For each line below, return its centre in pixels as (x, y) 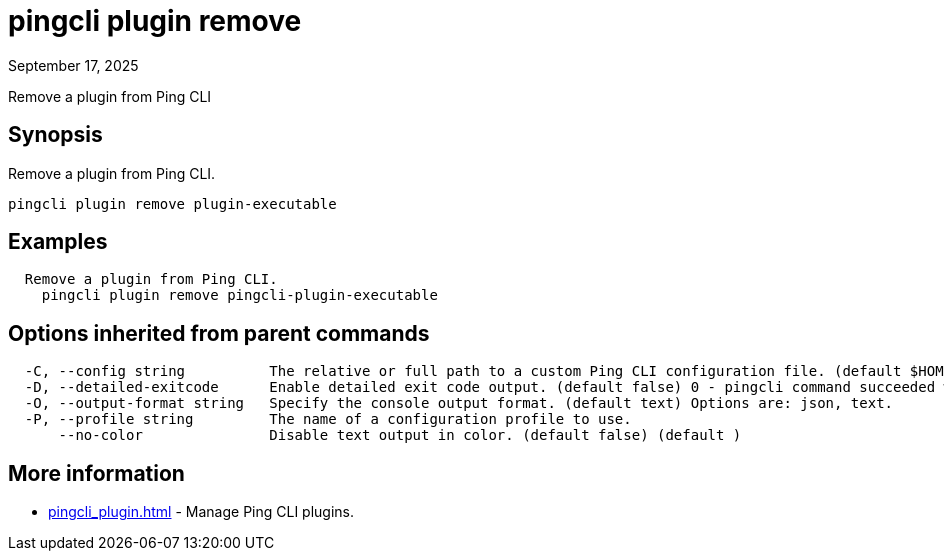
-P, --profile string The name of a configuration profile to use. (328, 419)
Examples (58, 242)
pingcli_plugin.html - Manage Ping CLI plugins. (201, 512)
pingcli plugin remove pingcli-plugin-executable (239, 295)
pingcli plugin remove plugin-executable (172, 203)
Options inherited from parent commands (219, 333)
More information (96, 473)
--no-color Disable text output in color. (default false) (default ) (400, 435)
